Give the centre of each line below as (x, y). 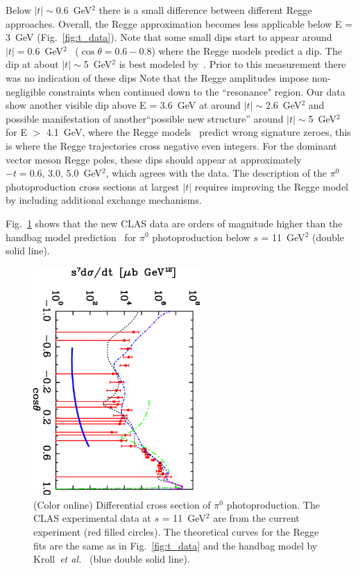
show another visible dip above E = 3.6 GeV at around (123, 105)
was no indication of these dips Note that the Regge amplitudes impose (157, 77)
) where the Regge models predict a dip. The (247, 50)
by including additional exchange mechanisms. (104, 200)
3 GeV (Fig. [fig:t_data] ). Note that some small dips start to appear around (169, 37)
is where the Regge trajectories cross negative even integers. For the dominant (171, 145)
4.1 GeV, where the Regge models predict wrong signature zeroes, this (198, 132)
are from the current (256, 518)
